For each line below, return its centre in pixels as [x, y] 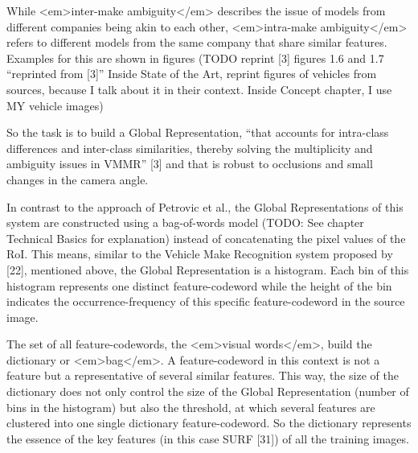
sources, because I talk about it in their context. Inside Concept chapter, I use [199, 89]
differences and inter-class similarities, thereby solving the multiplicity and [190, 148]
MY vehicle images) [55, 105]
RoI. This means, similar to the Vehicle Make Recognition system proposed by [200, 254]
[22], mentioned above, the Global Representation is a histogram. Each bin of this [208, 269]
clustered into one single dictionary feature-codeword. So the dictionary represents [209, 423]
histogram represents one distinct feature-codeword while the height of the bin [199, 285]
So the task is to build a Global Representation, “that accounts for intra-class [198, 132]
